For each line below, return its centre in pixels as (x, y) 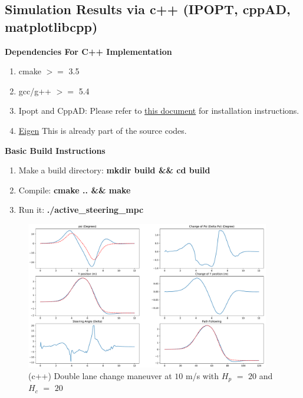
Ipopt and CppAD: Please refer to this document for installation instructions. (159, 111)
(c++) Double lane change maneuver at (100, 375)
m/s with (202, 375)
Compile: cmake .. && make (75, 190)
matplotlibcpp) (51, 26)
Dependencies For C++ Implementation (88, 51)
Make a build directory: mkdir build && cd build (114, 170)
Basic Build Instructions (55, 150)
